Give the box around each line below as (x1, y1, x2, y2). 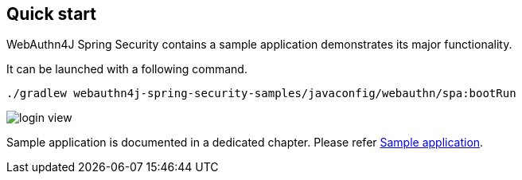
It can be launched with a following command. (6, 62, 247, 76)
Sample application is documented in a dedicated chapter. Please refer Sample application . (6, 135, 484, 150)
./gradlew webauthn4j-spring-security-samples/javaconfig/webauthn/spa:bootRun (6, 87, 516, 100)
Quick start (6, 4, 96, 24)
